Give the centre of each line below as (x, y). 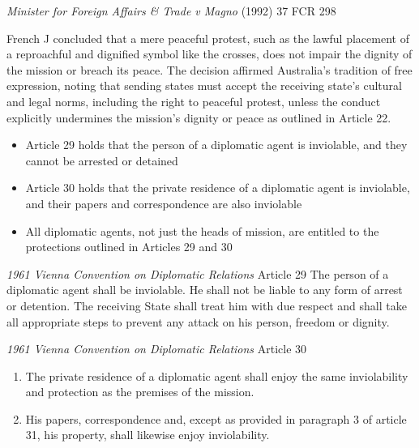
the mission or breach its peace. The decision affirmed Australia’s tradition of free (209, 69)
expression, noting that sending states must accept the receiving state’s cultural (204, 85)
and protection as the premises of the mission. (140, 392)
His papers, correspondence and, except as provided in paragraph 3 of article (216, 418)
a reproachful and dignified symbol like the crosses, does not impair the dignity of (209, 54)
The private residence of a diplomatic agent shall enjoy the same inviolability (217, 375)
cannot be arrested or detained (102, 160)
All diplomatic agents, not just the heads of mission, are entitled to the (202, 230)
